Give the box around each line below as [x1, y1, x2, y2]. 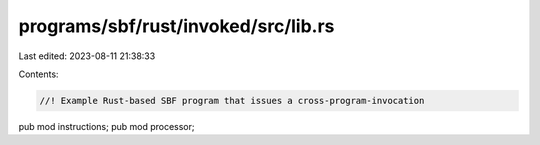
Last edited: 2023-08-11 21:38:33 [18, 50, 156, 62]
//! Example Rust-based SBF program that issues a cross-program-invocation [39, 95, 425, 106]
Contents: [18, 68, 59, 80]
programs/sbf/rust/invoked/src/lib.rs [18, 15, 335, 37]
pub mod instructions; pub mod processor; [18, 120, 195, 132]
